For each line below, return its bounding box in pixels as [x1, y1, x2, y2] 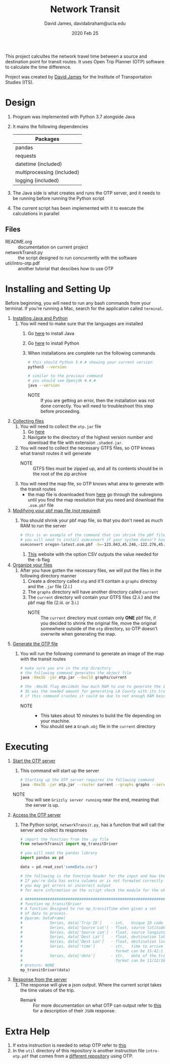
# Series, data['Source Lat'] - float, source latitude [20, 925, 165, 930]
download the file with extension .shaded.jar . [27, 439, 123, 445]
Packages [35, 135, 60, 142]
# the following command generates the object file [20, 670, 132, 675]
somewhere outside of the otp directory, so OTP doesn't [40, 625, 158, 631]
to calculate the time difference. [5, 64, 72, 70]
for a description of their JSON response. [32, 1008, 116, 1014]
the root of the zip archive [32, 471, 87, 477]
